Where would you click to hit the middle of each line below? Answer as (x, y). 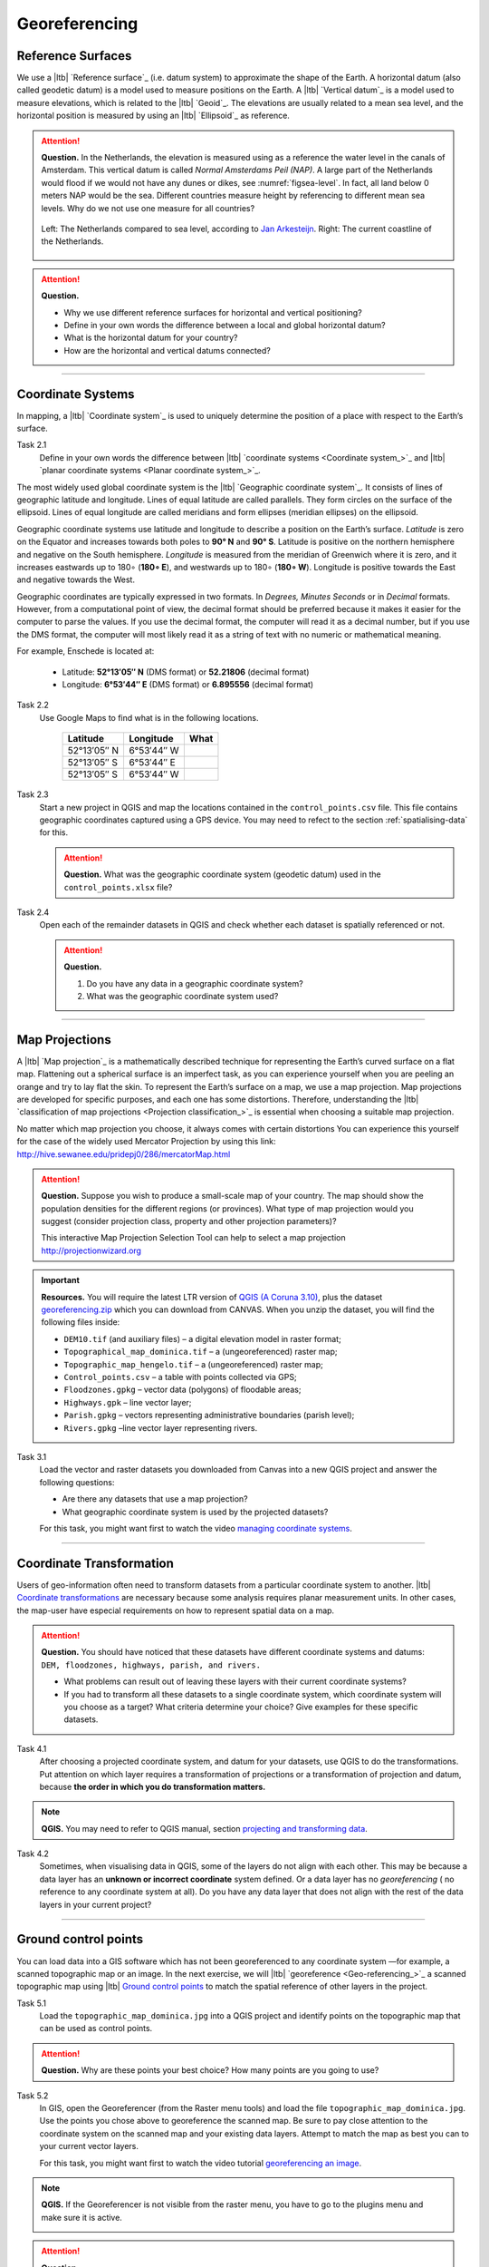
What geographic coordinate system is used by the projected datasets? (195, 1512)
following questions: (77, 1482)
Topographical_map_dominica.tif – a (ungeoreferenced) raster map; (201, 1352)
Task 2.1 (32, 445)
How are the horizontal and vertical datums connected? (167, 350)
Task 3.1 (32, 1456)
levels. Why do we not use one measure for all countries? (148, 208)
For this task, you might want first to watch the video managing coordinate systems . (196, 1528)
